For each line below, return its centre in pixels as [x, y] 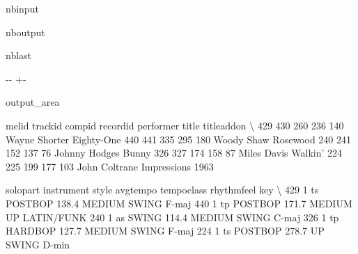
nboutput [25, 32]
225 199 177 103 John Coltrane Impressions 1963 [110, 166]
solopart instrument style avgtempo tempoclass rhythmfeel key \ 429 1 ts [162, 190]
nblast [19, 55]
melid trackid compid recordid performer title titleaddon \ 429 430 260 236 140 [175, 125]
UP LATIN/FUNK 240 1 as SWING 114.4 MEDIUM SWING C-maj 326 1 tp [172, 217]
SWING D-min [38, 244]
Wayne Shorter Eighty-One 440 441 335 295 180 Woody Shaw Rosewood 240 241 [178, 139]
